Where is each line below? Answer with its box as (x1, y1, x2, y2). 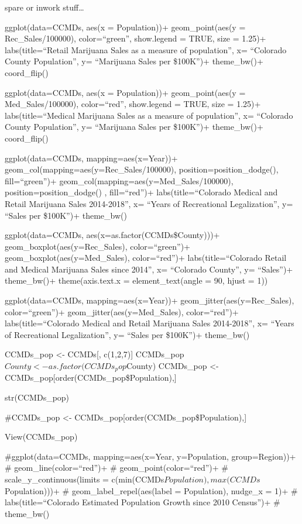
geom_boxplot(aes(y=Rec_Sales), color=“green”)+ (5, 240, 190, 252)
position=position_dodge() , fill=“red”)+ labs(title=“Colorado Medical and (5, 186, 278, 198)
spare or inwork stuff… (5, 1, 84, 13)
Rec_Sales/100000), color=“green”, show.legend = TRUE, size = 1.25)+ (5, 32, 266, 44)
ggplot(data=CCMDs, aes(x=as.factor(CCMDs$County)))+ (5, 229, 220, 241)
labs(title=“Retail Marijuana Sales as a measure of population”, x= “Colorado (5, 43, 287, 56)
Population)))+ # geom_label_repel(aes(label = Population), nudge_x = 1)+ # (5, 484, 298, 497)
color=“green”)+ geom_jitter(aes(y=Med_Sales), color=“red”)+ (5, 305, 239, 318)
